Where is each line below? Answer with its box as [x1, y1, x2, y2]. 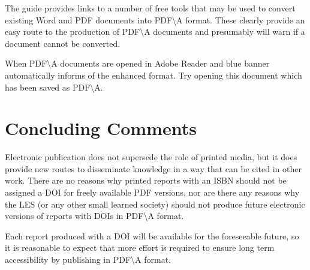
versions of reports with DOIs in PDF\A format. [5, 209, 184, 222]
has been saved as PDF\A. [5, 80, 103, 93]
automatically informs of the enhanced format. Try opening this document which [5, 68, 302, 81]
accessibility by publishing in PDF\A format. [5, 253, 171, 266]
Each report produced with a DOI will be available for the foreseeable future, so [5, 229, 299, 242]
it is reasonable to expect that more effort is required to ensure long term [5, 241, 275, 254]
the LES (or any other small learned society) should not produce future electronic [5, 197, 305, 210]
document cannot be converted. [5, 37, 121, 49]
